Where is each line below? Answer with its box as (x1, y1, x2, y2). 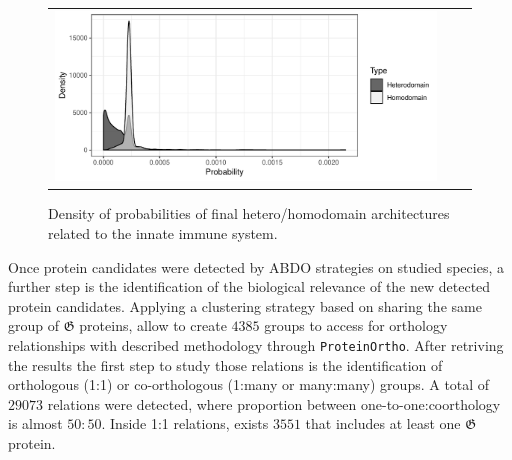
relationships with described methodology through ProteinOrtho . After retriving (8, 334, 504, 355)
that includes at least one (305, 413, 461, 434)
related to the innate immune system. (48, 222, 278, 243)
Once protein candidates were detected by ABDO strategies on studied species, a (8, 256, 504, 277)
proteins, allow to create (79, 315, 227, 336)
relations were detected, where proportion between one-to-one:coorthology (47, 393, 501, 414)
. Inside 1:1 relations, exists (101, 413, 269, 434)
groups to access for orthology (264, 315, 448, 336)
